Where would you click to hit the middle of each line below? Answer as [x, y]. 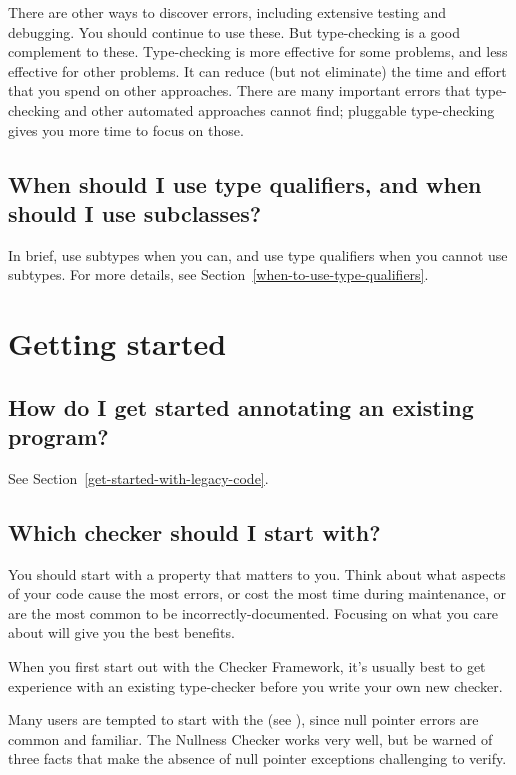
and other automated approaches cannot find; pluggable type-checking [279, 109]
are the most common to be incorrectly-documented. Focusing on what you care [253, 612]
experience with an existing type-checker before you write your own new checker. [255, 685]
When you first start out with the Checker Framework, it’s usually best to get [247, 666]
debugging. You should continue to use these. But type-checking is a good [234, 31]
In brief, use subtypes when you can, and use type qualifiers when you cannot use [258, 254]
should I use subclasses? [135, 212]
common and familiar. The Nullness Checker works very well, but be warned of [250, 738]
